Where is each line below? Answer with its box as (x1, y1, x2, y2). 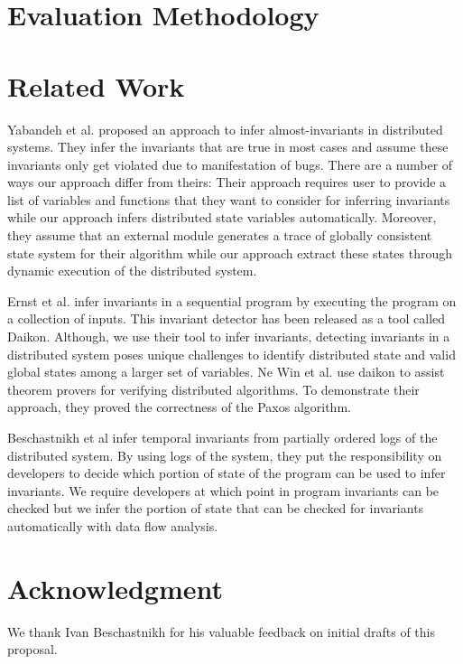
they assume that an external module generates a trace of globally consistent (7, 226, 432, 245)
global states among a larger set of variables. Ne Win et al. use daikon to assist (7, 362, 445, 381)
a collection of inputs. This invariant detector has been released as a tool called (7, 309, 446, 328)
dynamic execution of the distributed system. (7, 261, 257, 280)
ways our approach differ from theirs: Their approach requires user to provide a (7, 173, 447, 192)
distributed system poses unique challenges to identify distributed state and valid (7, 344, 456, 363)
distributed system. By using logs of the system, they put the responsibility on (7, 445, 442, 464)
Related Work (7, 67, 185, 104)
